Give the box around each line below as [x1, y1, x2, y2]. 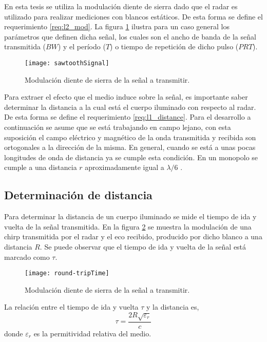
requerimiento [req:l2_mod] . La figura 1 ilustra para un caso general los [4, 21, 230, 32]
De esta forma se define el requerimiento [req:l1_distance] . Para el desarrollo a [4, 111, 251, 122]
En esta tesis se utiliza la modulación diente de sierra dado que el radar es [4, 1, 238, 11]
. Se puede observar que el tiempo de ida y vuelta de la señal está [40, 241, 246, 252]
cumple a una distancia [4, 162, 77, 173]
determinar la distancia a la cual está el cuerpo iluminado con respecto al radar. [4, 101, 256, 112]
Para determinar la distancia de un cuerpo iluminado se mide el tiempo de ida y [4, 211, 257, 222]
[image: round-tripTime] [25, 270, 109, 277]
